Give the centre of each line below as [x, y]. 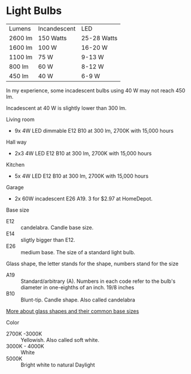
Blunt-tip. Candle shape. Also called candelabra [78, 300]
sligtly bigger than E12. [48, 240]
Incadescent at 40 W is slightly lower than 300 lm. [66, 108]
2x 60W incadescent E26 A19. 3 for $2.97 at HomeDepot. [84, 198]
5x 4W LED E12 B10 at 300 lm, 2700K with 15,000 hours [81, 176]
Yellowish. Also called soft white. [60, 340]
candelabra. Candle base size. [57, 227]
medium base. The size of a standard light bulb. [78, 252]
